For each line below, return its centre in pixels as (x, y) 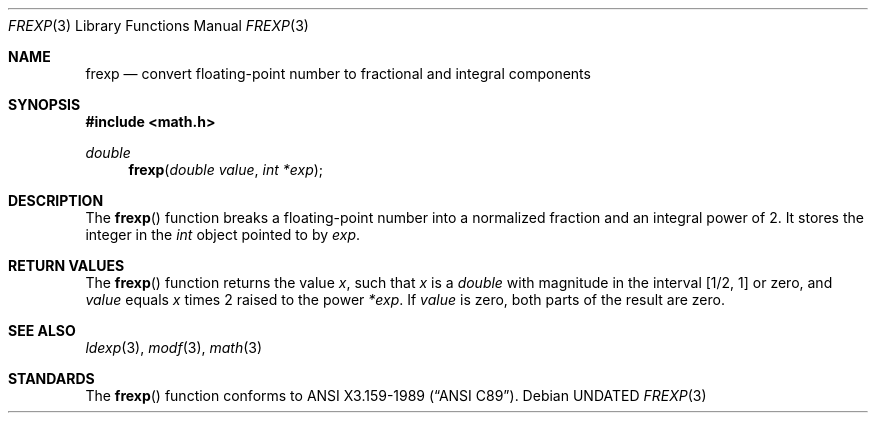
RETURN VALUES (66, 265)
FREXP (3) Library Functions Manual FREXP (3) (158, 25)
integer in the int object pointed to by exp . (223, 234)
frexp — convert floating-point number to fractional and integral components (338, 73)
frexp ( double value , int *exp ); (226, 169)
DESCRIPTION (56, 200)
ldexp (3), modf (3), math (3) (174, 347)
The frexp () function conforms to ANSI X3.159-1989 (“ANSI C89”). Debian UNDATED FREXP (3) (396, 395)
